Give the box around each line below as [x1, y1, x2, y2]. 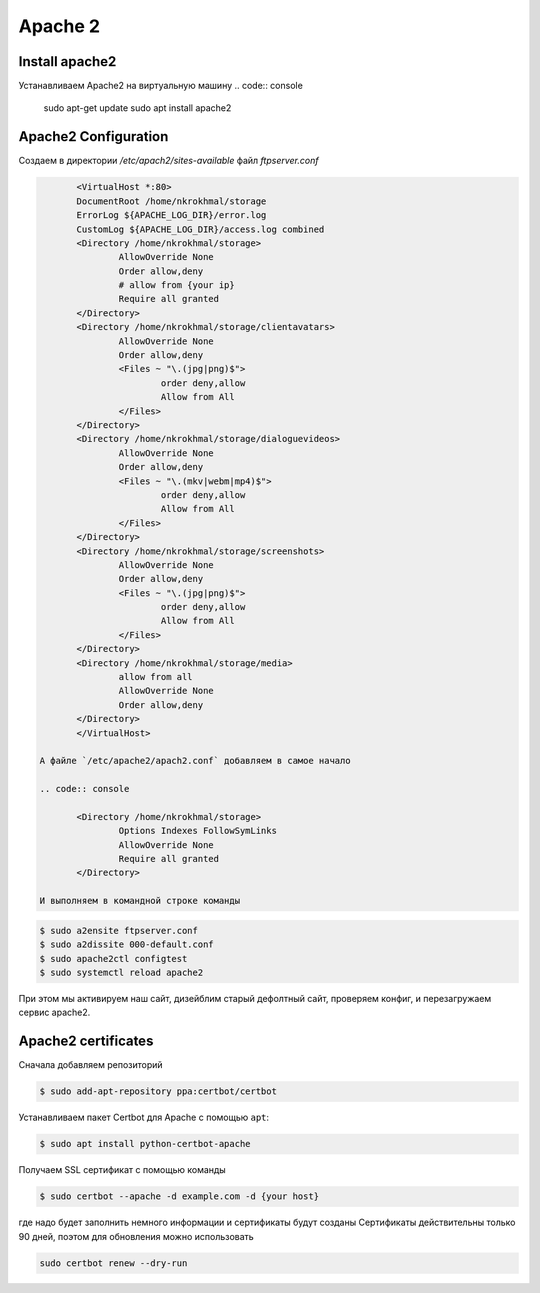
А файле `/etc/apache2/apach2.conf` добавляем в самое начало [39, 755, 351, 767]
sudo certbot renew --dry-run [39, 1257, 188, 1269]
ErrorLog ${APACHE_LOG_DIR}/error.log [76, 210, 267, 221]
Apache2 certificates [18, 1033, 154, 1050]
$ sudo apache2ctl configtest [39, 953, 188, 964]
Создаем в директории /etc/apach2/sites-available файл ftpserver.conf [18, 155, 319, 167]
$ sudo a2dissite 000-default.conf [39, 939, 214, 950]
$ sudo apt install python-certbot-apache [39, 1138, 251, 1150]
